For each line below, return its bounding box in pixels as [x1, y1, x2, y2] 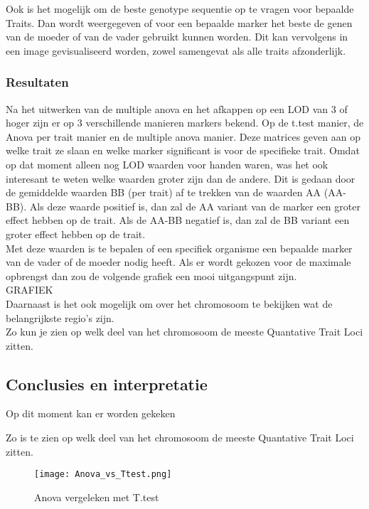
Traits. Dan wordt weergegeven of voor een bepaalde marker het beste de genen [6, 15, 353, 30]
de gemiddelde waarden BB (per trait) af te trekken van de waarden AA [6, 185, 321, 200]
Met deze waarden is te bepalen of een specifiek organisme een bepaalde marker [6, 240, 353, 255]
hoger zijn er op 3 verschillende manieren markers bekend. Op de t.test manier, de [6, 115, 364, 130]
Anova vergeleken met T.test [34, 489, 159, 504]
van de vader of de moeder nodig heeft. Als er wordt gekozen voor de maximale [6, 254, 351, 269]
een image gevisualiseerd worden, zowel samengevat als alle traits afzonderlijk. [6, 43, 346, 58]
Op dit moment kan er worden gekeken [6, 406, 176, 421]
